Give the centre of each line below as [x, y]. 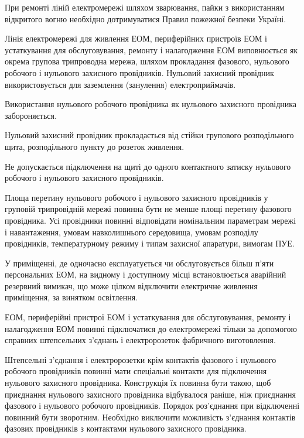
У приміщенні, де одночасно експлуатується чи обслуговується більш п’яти [139, 263]
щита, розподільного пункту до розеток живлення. [95, 146]
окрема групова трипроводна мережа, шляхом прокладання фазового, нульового [147, 61]
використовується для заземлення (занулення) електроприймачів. [120, 84]
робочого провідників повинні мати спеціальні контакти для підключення [136, 371]
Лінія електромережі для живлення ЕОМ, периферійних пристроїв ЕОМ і [136, 38]
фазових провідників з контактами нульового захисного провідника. [126, 428]
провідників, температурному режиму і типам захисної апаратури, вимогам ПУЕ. [150, 243]
